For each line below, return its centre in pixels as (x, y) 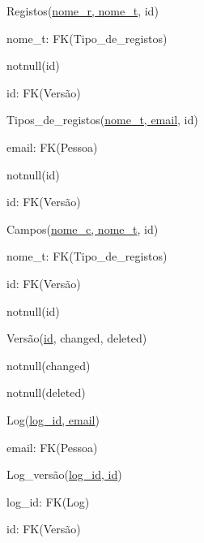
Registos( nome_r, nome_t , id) (83, 11)
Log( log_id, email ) (53, 419)
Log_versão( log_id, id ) (64, 474)
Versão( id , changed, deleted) (77, 338)
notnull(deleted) (46, 392)
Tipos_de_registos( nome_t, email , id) (102, 120)
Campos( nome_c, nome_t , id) (83, 228)
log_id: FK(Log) (48, 501)
